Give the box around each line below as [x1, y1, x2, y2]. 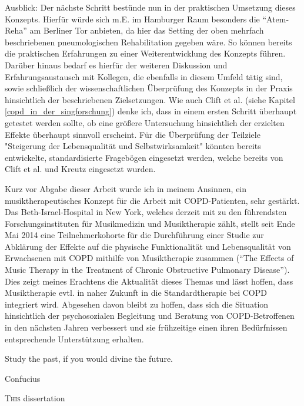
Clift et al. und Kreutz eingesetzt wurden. [5, 163, 156, 175]
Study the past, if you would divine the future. [5, 352, 173, 365]
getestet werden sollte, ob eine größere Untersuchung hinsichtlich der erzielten [5, 116, 285, 128]
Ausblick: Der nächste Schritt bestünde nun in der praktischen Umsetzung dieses [5, 1, 296, 13]
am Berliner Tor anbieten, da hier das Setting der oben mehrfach [29, 24, 264, 37]
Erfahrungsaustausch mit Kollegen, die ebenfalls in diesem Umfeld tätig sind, [5, 70, 283, 82]
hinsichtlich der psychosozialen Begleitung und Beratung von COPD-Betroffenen [5, 309, 295, 322]
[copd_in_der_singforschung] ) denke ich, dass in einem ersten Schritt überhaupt [5, 105, 297, 117]
